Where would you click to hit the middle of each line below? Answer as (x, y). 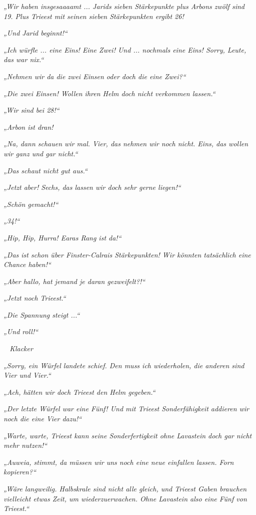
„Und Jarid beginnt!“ (35, 33)
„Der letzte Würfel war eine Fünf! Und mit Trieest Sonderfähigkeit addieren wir (126, 409)
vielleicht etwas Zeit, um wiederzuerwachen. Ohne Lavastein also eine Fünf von (125, 498)
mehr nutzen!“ (25, 445)
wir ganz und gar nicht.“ (41, 153)
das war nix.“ (24, 59)
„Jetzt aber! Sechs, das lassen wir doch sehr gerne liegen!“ (92, 187)
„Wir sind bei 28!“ (31, 110)
